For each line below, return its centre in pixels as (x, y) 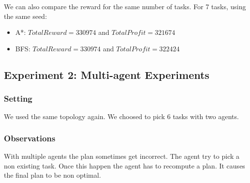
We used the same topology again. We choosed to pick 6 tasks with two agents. (121, 116)
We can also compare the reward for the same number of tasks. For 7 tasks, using (125, 6)
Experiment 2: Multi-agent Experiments (107, 74)
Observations (30, 138)
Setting (18, 99)
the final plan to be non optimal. (53, 175)
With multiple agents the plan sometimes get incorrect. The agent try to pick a (122, 156)
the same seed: (25, 16)
